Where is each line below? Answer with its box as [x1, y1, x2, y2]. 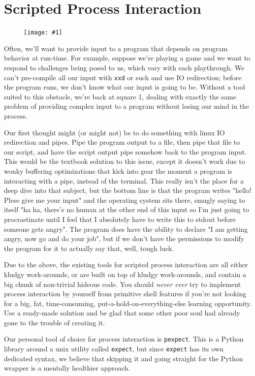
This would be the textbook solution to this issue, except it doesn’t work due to [4, 156, 245, 166]
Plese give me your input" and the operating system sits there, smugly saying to [4, 194, 245, 205]
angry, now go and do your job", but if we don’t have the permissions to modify [4, 233, 245, 244]
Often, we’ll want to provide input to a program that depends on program [4, 43, 228, 53]
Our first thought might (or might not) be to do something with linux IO [4, 127, 225, 137]
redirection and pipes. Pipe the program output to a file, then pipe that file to [4, 137, 240, 147]
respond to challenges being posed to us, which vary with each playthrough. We [4, 62, 245, 72]
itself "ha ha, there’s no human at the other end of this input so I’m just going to [4, 204, 249, 215]
